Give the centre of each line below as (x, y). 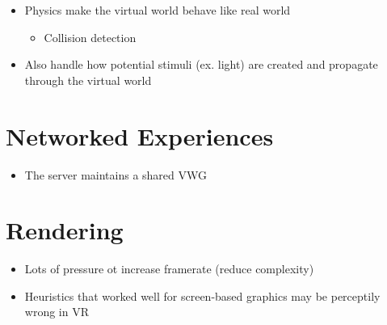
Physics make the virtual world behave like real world (158, 10)
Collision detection (90, 37)
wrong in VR (57, 312)
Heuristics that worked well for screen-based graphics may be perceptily (202, 295)
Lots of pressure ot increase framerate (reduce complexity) (169, 269)
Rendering (65, 230)
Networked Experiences (140, 135)
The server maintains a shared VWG (116, 174)
